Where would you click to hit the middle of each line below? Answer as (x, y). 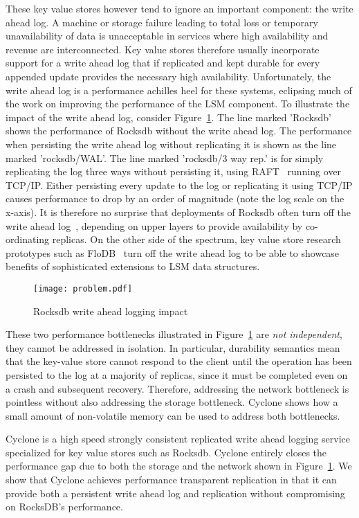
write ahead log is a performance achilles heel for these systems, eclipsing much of (179, 90)
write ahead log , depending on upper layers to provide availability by (154, 225)
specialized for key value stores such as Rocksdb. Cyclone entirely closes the (166, 452)
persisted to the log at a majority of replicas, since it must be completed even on (177, 374)
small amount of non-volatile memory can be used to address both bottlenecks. (173, 415)
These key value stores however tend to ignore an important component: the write (179, 8)
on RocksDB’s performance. (64, 507)
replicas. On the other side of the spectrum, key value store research (196, 239)
